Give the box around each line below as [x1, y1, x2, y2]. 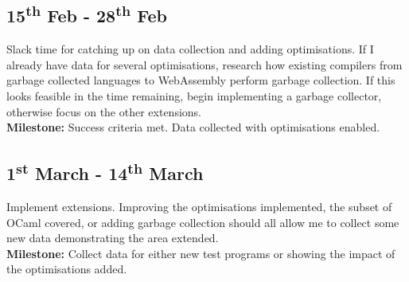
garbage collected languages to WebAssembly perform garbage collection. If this [6, 72, 395, 88]
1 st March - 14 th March [6, 158, 204, 186]
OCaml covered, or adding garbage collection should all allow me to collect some [6, 213, 399, 230]
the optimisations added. [6, 260, 127, 277]
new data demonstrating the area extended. [6, 229, 219, 246]
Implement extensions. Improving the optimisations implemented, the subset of [6, 198, 392, 214]
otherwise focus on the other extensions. [6, 103, 201, 119]
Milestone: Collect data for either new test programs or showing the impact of [6, 245, 395, 261]
